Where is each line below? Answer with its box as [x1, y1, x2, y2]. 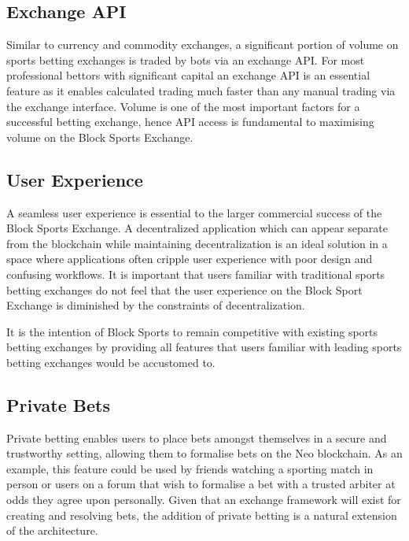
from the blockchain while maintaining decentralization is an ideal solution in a [6, 235, 388, 251]
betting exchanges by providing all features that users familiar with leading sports [6, 339, 402, 355]
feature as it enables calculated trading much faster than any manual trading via [6, 82, 396, 98]
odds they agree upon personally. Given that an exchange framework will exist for [6, 491, 401, 508]
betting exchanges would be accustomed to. [6, 354, 216, 370]
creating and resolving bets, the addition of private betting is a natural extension [6, 506, 397, 523]
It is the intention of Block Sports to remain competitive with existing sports [6, 323, 378, 339]
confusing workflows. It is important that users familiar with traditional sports [6, 265, 385, 282]
